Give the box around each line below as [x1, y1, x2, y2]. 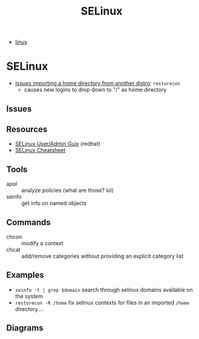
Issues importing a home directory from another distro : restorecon [15, 80, 180, 87]
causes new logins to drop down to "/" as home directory [24, 86, 167, 93]
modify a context [21, 239, 64, 246]
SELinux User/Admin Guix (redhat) [15, 140, 101, 148]
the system [15, 292, 44, 300]
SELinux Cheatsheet [15, 146, 66, 154]
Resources [6, 124, 48, 134]
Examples [6, 270, 44, 280]
